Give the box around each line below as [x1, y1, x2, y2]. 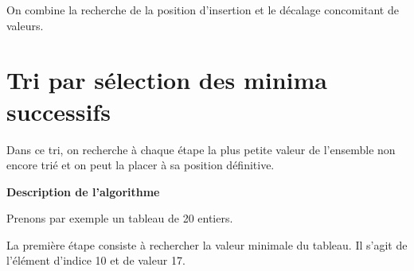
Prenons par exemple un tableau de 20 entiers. [6, 210, 233, 226]
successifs [6, 95, 111, 127]
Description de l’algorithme [6, 183, 160, 199]
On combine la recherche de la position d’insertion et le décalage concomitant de [6, 2, 399, 17]
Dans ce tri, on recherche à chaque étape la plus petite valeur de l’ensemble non [6, 141, 396, 157]
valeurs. [6, 17, 44, 33]
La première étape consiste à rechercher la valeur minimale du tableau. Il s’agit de [6, 236, 408, 253]
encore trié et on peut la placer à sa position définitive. [6, 157, 275, 173]
